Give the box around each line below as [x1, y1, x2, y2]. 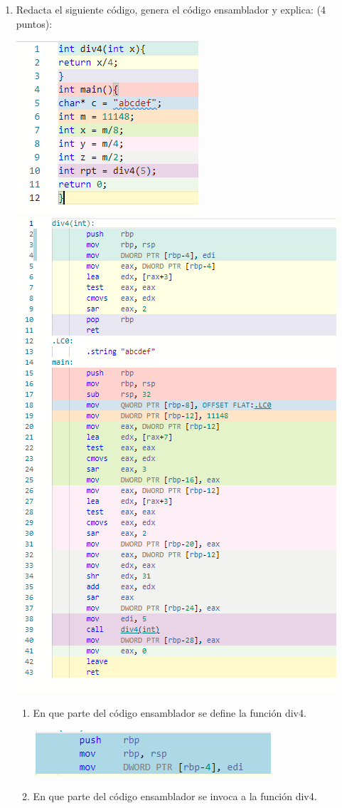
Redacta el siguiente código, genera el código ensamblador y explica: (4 [16, 2, 326, 16]
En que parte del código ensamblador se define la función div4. [33, 705, 306, 720]
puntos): [16, 16, 53, 31]
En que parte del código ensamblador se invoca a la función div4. [33, 788, 317, 803]
